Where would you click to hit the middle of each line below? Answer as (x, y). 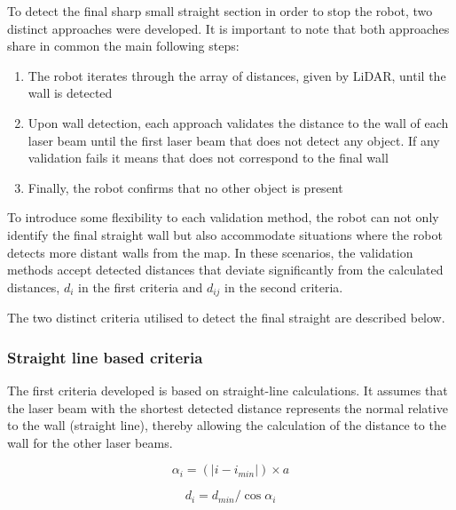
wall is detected (70, 93)
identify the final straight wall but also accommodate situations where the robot (225, 234)
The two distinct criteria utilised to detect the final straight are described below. (226, 318)
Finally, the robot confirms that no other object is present (185, 187)
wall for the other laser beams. (90, 442)
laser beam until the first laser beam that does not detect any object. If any (234, 140)
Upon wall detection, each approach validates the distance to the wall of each (238, 122)
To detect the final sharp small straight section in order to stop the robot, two (220, 11)
